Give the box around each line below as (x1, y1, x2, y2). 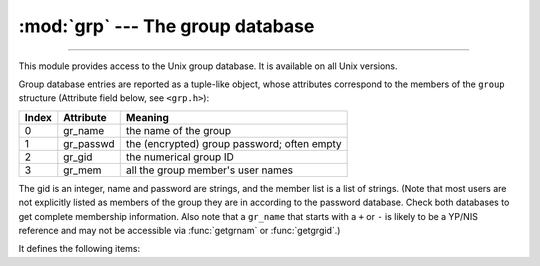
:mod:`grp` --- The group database (18, 15, 315, 37)
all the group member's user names (125, 163, 294, 177)
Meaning (125, 110, 170, 124)
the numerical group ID (125, 150, 235, 164)
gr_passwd (63, 136, 115, 150)
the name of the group (125, 123, 232, 137)
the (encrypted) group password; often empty (125, 136, 342, 150)
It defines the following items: (18, 243, 140, 255)
